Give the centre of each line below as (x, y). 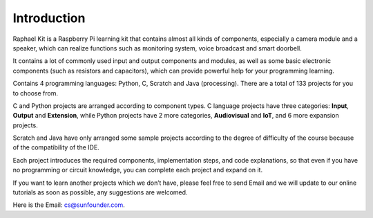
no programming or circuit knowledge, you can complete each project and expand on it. (137, 170)
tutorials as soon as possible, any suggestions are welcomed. (100, 192)
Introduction (49, 18)
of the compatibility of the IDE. (56, 147)
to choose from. (36, 93)
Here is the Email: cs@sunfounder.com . (69, 205)
